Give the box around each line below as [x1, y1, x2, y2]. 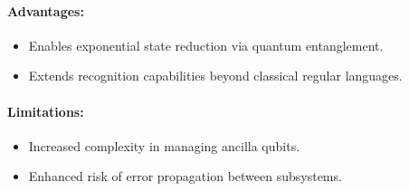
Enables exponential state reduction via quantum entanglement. [28, 35, 384, 54]
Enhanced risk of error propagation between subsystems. [28, 167, 342, 186]
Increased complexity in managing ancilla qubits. [28, 136, 300, 155]
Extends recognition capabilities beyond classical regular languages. [28, 66, 403, 85]
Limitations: [7, 101, 84, 120]
